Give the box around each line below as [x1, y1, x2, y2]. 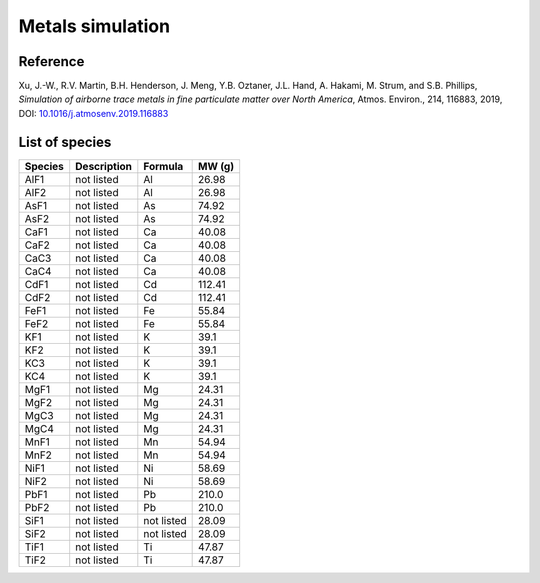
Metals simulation [18, 15, 170, 37]
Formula [143, 159, 184, 173]
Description [75, 159, 132, 173]
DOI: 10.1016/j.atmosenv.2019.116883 [18, 107, 169, 119]
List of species [18, 133, 112, 150]
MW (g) [198, 159, 235, 173]
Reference [18, 53, 85, 70]
